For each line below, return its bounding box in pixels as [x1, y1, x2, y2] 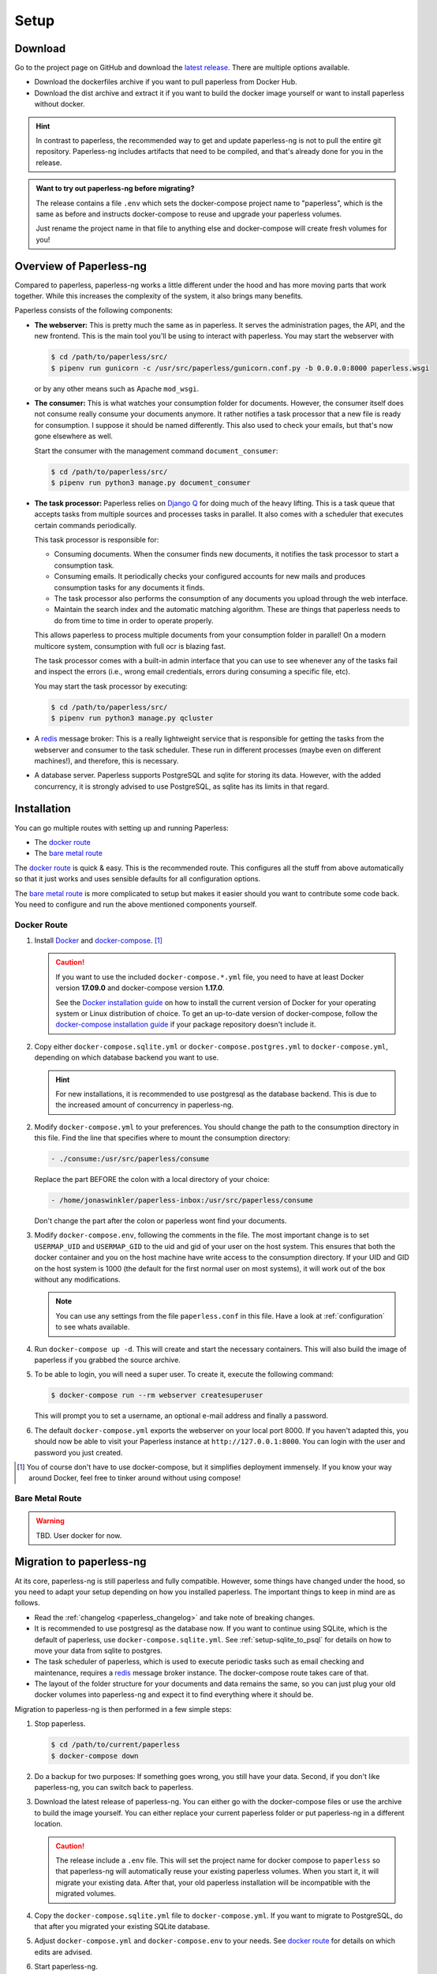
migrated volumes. [55, 1889, 116, 1898]
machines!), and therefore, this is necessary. [34, 756, 179, 765]
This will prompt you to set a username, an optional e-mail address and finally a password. [34, 1411, 329, 1420]
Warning [35, 1516, 65, 1526]
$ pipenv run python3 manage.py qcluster [50, 714, 214, 722]
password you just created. [34, 1447, 123, 1457]
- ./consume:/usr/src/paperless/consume [50, 1154, 209, 1164]
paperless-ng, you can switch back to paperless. [34, 1782, 193, 1792]
